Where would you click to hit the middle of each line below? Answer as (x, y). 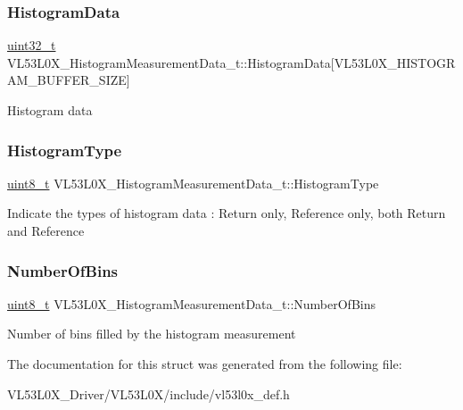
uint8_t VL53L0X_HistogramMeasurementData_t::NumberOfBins (191, 303)
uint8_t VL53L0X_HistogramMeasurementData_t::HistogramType (193, 183)
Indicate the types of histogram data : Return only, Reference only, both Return (227, 213)
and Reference (46, 230)
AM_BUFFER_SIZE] (69, 80)
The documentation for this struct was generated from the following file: (205, 364)
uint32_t (32, 45)
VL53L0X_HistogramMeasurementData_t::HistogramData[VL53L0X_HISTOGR (231, 62)
